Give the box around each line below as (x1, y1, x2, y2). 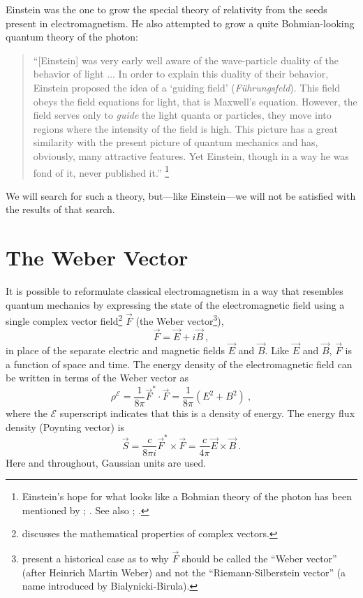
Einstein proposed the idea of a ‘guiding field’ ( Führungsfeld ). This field (33, 80, 340, 94)
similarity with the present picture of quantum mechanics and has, (33, 135, 318, 149)
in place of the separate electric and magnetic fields (6, 342, 225, 357)
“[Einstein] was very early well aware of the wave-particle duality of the (33, 52, 339, 67)
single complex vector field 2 (6, 312, 123, 328)
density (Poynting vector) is (6, 419, 124, 434)
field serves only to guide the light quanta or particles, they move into (33, 108, 332, 122)
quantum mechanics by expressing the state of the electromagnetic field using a (6, 297, 345, 312)
